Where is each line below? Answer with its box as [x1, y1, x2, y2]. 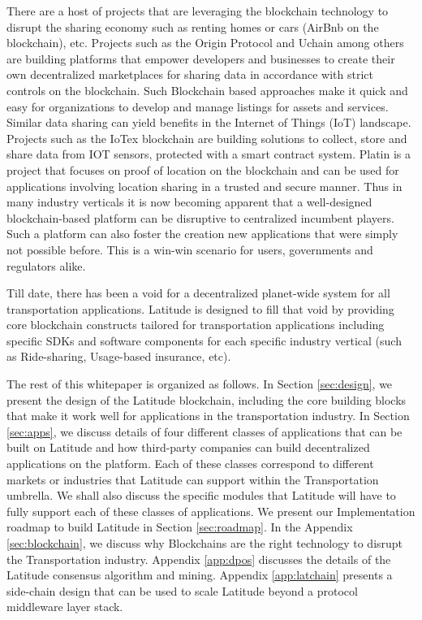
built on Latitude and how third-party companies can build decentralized [6, 439, 370, 456]
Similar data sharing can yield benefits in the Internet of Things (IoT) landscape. [6, 114, 411, 131]
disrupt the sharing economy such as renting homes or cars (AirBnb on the [6, 18, 379, 35]
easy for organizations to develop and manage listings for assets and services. [6, 98, 389, 115]
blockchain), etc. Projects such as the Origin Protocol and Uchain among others [6, 34, 404, 51]
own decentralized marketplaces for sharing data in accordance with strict [6, 66, 373, 83]
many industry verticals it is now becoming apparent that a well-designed [6, 193, 372, 210]
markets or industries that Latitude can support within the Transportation [6, 470, 379, 488]
